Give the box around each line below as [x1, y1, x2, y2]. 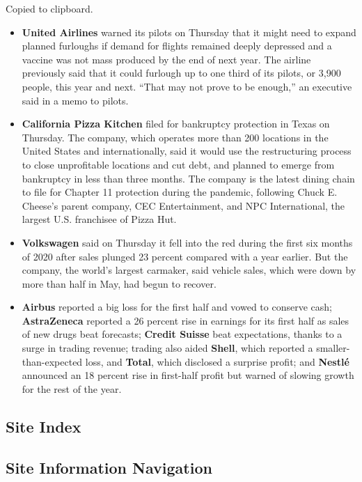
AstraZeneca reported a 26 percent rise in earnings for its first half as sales [22, 313, 349, 327]
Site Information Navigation [6, 456, 212, 478]
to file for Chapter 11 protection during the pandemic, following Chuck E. [22, 185, 338, 199]
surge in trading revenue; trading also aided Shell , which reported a [22, 341, 313, 355]
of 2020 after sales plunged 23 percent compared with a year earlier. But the [22, 249, 348, 263]
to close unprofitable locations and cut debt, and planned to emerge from [22, 157, 335, 171]
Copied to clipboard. [6, 1, 93, 15]
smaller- [316, 341, 350, 355]
